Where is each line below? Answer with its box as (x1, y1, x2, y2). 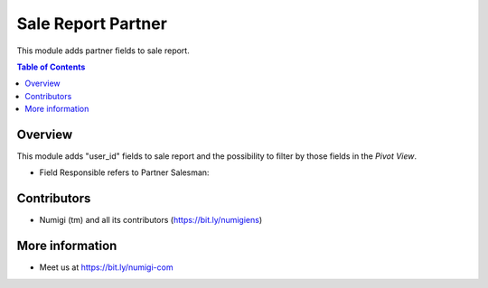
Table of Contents (16, 61, 86, 72)
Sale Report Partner (16, 14, 167, 33)
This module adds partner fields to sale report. (16, 45, 190, 56)
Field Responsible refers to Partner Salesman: (39, 167, 210, 178)
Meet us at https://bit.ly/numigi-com (39, 262, 174, 273)
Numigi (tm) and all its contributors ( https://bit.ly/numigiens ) (39, 215, 263, 226)
